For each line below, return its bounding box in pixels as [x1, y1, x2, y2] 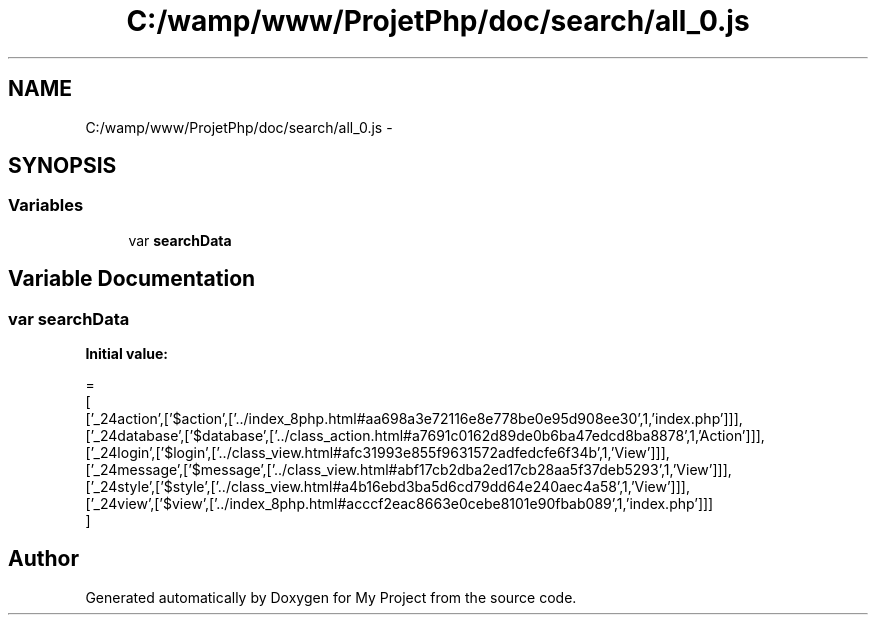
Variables [8, 195, 84, 216]
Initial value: [85, 345, 168, 363]
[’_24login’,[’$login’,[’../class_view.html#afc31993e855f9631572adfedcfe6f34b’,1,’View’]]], [85, 444, 670, 462]
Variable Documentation [8, 266, 256, 292]
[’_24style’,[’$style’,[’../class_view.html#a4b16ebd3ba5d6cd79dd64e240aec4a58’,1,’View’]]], [85, 478, 690, 496]
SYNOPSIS [8, 153, 117, 179]
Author [8, 546, 79, 572]
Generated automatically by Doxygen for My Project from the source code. [85, 588, 577, 606]
